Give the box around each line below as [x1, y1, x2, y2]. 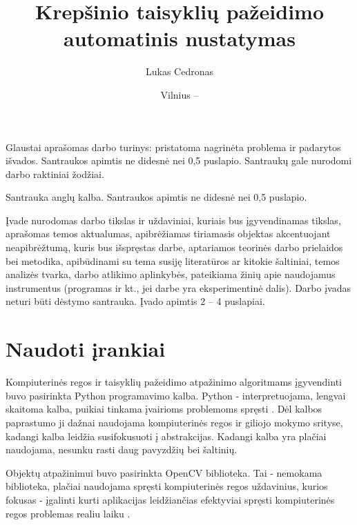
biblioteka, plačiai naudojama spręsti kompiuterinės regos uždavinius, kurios [6, 479, 328, 493]
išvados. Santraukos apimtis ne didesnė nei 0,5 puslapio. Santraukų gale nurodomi [6, 153, 352, 168]
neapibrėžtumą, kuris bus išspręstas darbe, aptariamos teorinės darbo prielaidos [6, 240, 343, 255]
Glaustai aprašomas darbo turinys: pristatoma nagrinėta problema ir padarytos [6, 139, 341, 154]
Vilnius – [160, 87, 199, 101]
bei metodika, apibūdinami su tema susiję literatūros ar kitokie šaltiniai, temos [6, 253, 340, 268]
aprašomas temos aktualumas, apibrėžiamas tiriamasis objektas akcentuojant [6, 226, 331, 241]
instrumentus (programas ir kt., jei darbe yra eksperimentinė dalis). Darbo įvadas [6, 280, 351, 295]
